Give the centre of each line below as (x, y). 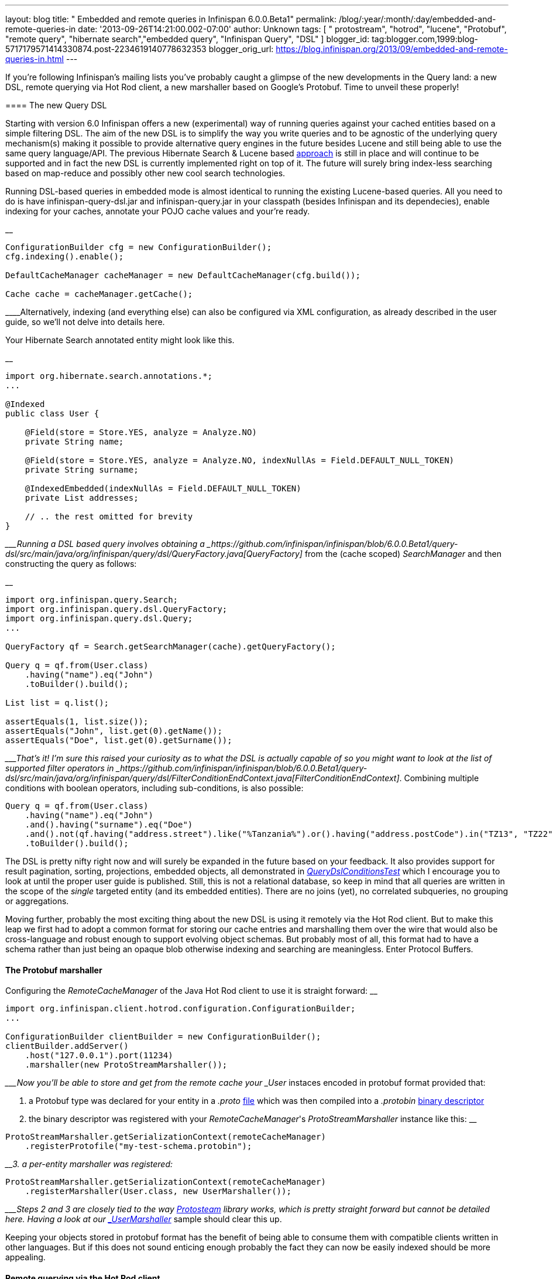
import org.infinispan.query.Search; (92, 600)
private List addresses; (82, 498)
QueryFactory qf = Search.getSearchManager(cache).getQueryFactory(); (171, 647)
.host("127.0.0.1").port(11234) (99, 1056)
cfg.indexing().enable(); (65, 257)
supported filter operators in (60, 768)
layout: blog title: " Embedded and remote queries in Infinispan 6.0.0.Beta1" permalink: (171, 19)
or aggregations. (37, 901)
